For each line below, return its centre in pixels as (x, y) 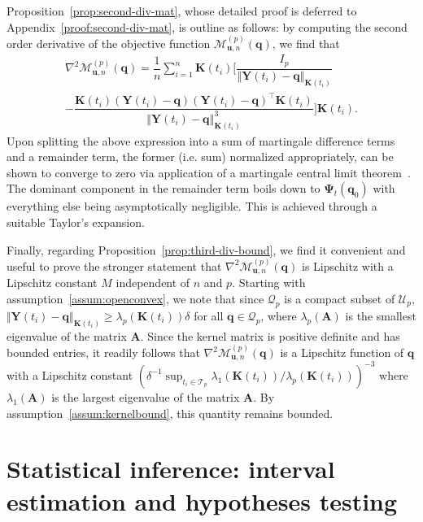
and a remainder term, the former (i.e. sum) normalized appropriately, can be (200, 157)
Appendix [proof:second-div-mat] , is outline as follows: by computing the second (207, 26)
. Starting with (269, 283)
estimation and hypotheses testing (202, 500)
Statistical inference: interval (171, 469)
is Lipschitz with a (347, 265)
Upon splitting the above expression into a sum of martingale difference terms (201, 140)
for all (209, 315)
